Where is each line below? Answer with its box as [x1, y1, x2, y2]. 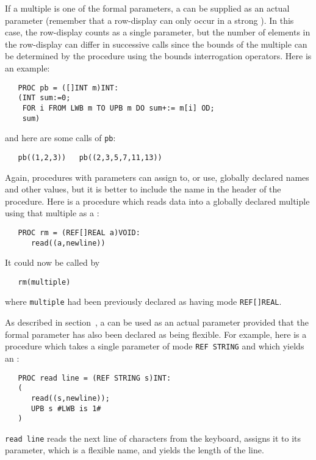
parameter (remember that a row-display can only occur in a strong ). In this [5, 13, 294, 26]
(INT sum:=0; [18, 93, 71, 103]
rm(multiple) [18, 277, 71, 287]
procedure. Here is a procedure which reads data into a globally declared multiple [5, 194, 310, 207]
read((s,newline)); [31, 393, 110, 403]
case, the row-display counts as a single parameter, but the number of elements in [5, 26, 311, 38]
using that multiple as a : [5, 206, 99, 219]
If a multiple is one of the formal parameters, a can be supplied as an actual [5, 2, 290, 14]
